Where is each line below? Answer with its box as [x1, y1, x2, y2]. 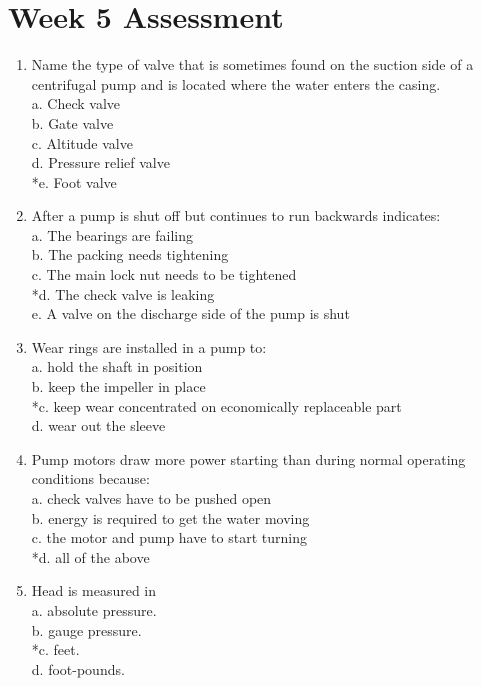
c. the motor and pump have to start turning [31, 527, 307, 548]
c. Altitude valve [31, 132, 133, 153]
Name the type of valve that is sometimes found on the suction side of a [31, 54, 474, 75]
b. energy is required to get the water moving [31, 507, 310, 528]
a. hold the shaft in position [31, 356, 203, 377]
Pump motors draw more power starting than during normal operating [31, 448, 466, 469]
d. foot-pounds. [31, 658, 125, 679]
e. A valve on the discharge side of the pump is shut [31, 303, 350, 324]
